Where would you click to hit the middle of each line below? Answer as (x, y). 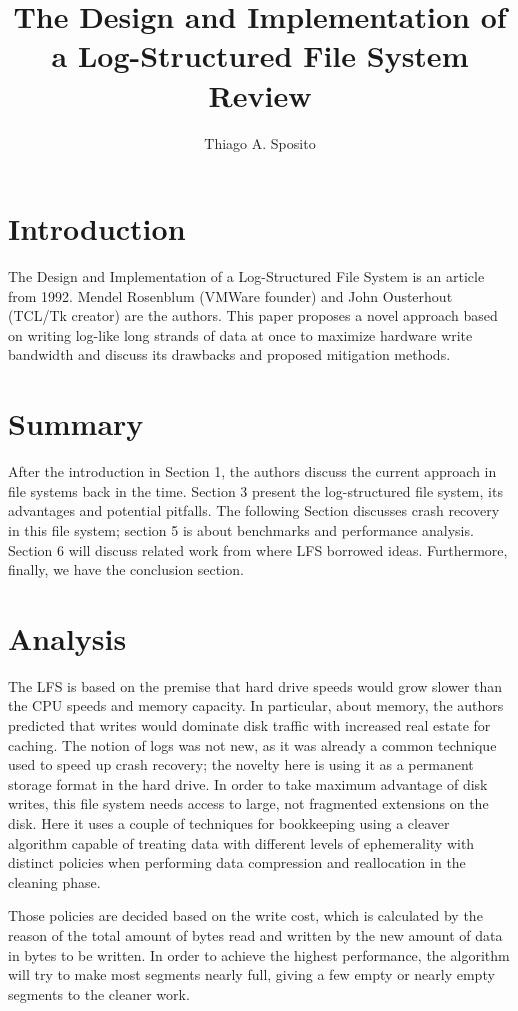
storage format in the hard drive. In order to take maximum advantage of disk (248, 783)
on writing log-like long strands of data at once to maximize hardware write (240, 334)
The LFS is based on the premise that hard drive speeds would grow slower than (255, 685)
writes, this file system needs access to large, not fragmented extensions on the (248, 803)
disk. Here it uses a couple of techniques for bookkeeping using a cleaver (229, 822)
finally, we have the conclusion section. (126, 569)
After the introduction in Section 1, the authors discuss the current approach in (252, 471)
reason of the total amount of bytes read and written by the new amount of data (255, 934)
